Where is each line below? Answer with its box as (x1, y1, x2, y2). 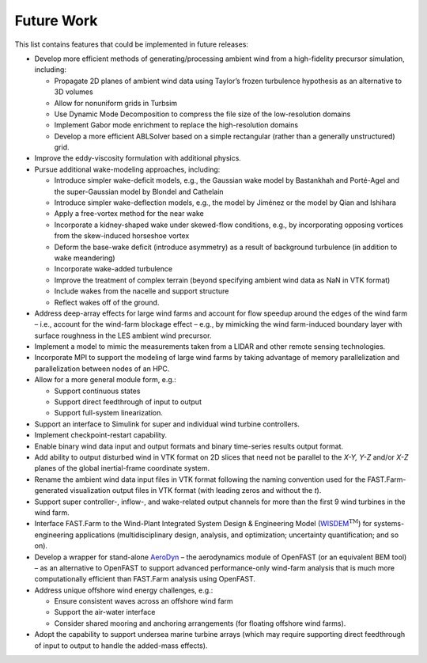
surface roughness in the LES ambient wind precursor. (34, 331, 212, 340)
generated (34, 486, 69, 495)
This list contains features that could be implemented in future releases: (14, 40, 249, 49)
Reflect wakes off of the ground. (54, 297, 160, 307)
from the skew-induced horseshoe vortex (54, 231, 190, 241)
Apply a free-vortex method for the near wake (54, 209, 205, 218)
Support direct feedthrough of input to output (54, 397, 202, 407)
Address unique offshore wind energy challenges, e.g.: (34, 585, 213, 595)
